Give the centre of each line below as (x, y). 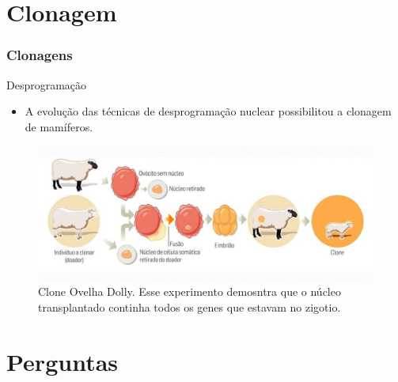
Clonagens (40, 55)
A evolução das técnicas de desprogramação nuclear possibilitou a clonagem (208, 111)
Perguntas (63, 361)
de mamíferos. (59, 126)
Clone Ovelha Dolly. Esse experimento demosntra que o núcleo (190, 291)
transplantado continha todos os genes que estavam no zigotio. (190, 306)
